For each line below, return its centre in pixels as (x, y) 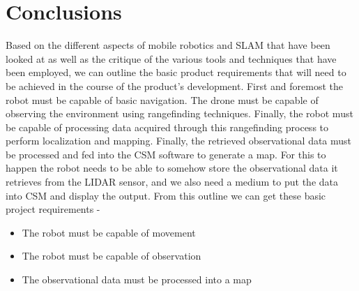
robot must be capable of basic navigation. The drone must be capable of (162, 99)
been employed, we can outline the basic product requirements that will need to (176, 72)
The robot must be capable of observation (112, 256)
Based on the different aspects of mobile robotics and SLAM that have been (168, 45)
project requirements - (53, 209)
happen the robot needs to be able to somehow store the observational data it (172, 168)
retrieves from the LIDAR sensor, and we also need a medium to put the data (172, 182)
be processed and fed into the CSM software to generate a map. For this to (166, 154)
